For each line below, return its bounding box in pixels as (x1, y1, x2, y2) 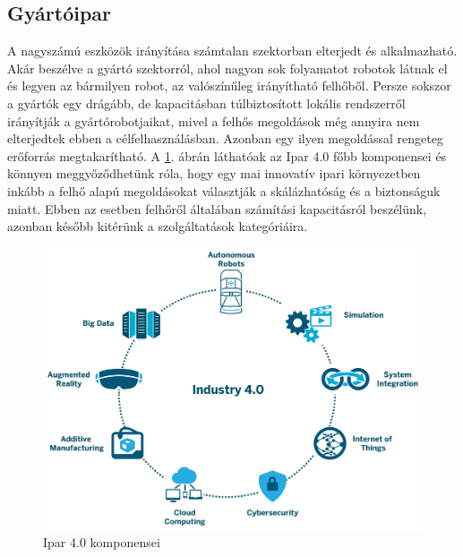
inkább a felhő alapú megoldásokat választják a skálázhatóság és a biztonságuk (7, 181, 441, 200)
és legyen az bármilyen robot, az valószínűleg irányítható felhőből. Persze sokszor (7, 76, 451, 95)
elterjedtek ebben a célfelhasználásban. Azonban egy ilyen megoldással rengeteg (7, 129, 443, 148)
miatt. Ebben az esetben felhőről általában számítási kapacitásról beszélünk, (7, 199, 427, 218)
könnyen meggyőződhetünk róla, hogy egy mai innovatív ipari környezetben (7, 164, 421, 183)
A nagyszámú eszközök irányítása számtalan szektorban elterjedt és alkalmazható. (7, 41, 458, 60)
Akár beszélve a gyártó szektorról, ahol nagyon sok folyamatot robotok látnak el (7, 58, 448, 77)
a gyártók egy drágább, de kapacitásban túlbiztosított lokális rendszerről (7, 93, 406, 112)
